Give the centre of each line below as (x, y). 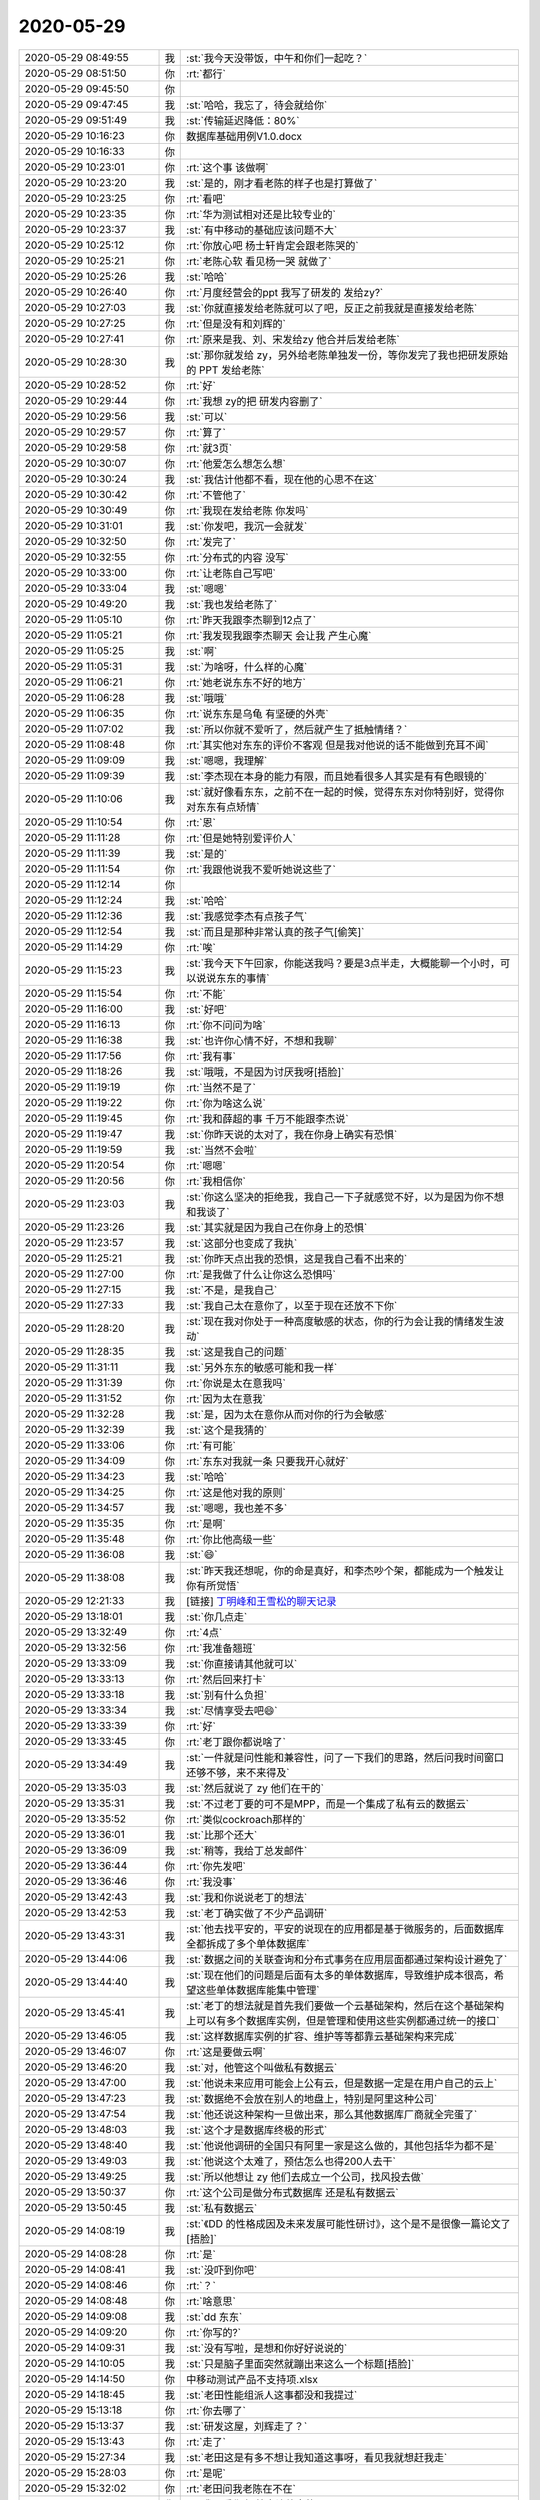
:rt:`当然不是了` (221, 1087)
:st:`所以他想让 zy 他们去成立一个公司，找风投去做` (305, 2177)
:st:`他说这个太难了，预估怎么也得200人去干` (291, 2161)
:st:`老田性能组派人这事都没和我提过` (272, 2395)
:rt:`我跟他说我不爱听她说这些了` (261, 869)
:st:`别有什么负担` (227, 1695)
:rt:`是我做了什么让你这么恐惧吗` (261, 1274)
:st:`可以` (207, 417)
